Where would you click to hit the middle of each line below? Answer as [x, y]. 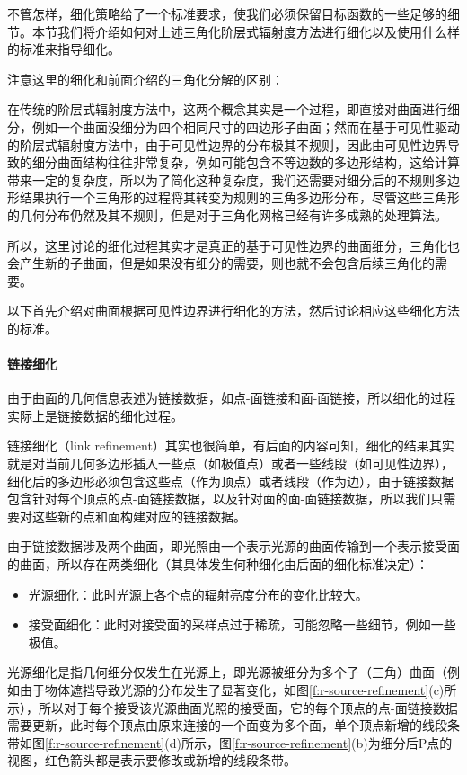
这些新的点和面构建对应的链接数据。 [139, 516]
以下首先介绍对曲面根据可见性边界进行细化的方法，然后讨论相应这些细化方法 [233, 311]
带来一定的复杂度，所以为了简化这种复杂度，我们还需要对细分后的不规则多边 [233, 179]
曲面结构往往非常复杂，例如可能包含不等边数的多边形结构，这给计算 [258, 162]
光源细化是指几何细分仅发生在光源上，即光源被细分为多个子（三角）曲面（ [227, 672]
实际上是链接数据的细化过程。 [95, 415]
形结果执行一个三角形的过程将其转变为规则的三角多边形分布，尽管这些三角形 [233, 197]
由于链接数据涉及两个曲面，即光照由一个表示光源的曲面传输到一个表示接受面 [233, 546]
